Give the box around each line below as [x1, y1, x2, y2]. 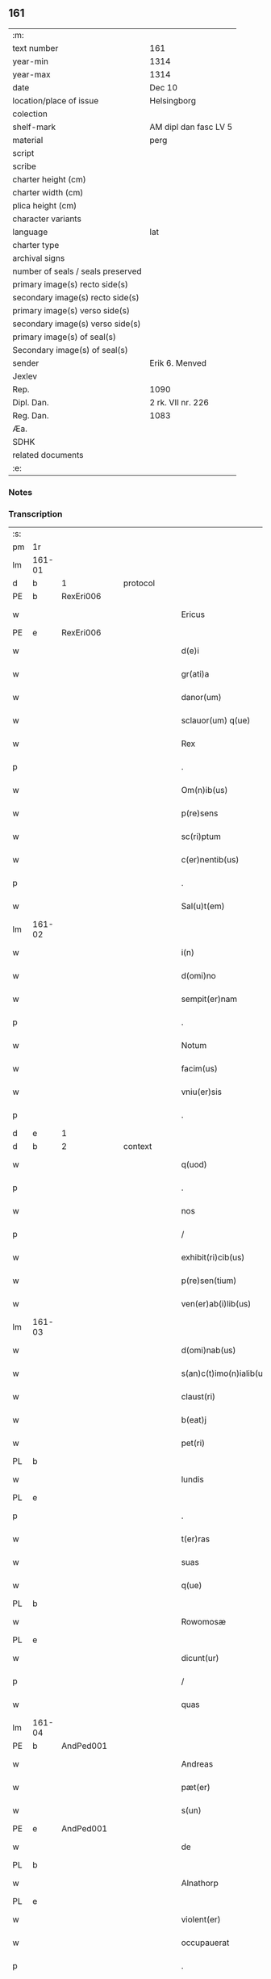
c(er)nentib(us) [181, 854, 240, 866]
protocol [123, 577, 156, 589]
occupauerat [181, 1937, 230, 1948]
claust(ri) [181, 1391, 216, 1402]
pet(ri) [181, 1437, 206, 1449]
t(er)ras [181, 1533, 211, 1545]
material [12, 134, 44, 145]
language [12, 226, 48, 237]
